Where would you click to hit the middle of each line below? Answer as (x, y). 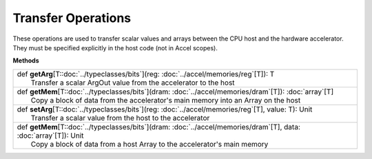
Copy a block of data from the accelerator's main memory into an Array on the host (166, 100)
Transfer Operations (72, 18)
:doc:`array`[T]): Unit (50, 136)
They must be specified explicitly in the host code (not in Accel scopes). (115, 47)
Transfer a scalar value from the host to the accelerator (120, 118)
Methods (26, 61)
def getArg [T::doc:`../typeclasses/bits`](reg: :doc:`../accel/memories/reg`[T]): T (146, 74)
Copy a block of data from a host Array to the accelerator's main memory (149, 144)
